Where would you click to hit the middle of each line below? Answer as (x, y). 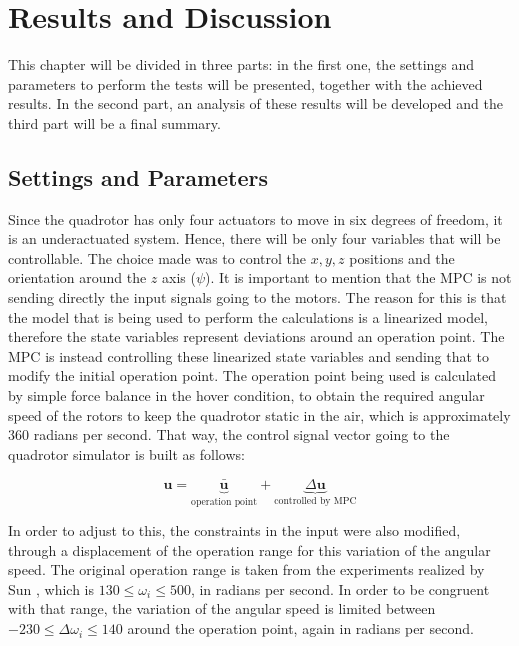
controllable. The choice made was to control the (157, 257)
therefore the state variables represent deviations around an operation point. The (256, 336)
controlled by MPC (315, 500)
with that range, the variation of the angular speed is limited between (222, 608)
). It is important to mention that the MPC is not (358, 277)
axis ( (179, 277)
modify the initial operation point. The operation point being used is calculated (252, 375)
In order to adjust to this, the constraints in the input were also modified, (234, 530)
